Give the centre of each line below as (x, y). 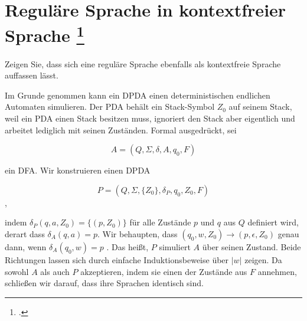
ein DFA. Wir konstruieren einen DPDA (78, 170)
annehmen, (277, 271)
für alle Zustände (160, 222)
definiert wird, (273, 222)
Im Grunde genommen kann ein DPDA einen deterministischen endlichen (138, 95)
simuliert (175, 246)
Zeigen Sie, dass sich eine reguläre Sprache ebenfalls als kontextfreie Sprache (143, 63)
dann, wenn (26, 246)
